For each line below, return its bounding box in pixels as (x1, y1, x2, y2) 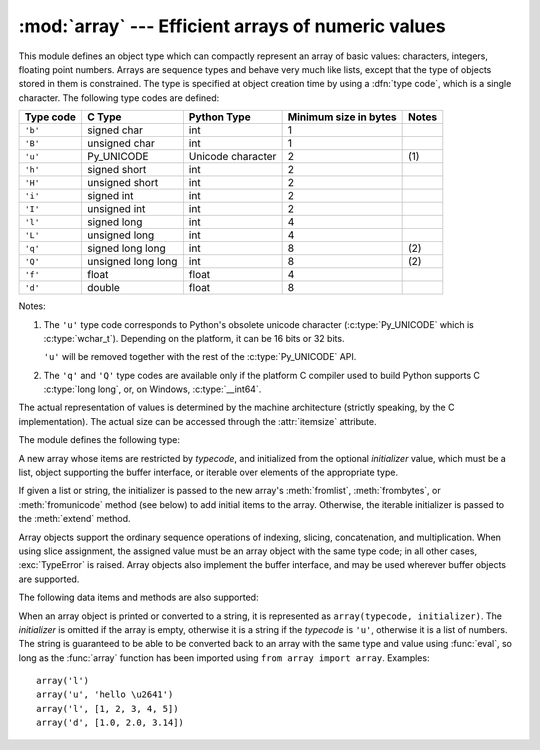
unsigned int (86, 202, 146, 216)
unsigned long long (86, 255, 178, 269)
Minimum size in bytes (287, 110, 397, 124)
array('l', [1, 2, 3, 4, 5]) (36, 703, 179, 714)
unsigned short (86, 176, 159, 190)
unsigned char (86, 136, 155, 150)
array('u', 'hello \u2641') (36, 689, 174, 700)
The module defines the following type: (18, 434, 180, 446)
